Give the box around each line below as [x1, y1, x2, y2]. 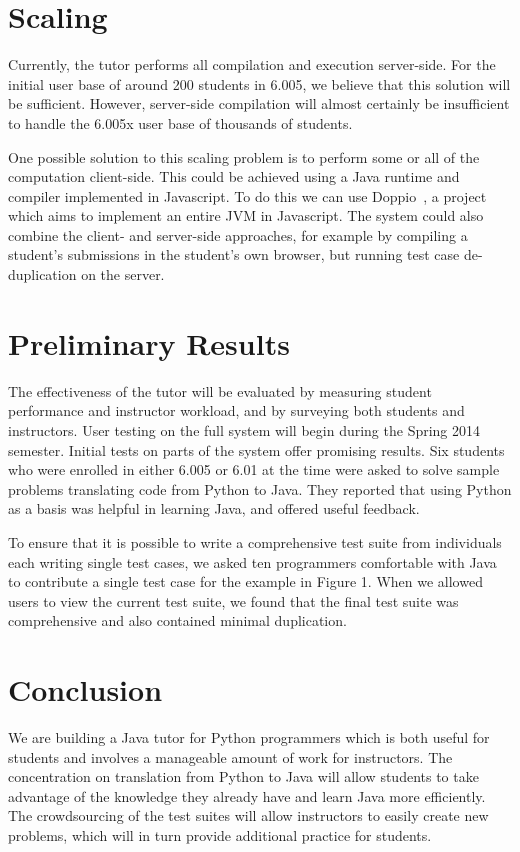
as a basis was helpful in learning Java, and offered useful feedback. [8, 498, 420, 519]
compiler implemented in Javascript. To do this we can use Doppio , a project [8, 185, 487, 206]
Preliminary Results [8, 322, 290, 363]
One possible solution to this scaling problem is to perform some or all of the [8, 146, 480, 167]
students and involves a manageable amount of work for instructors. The [8, 746, 453, 767]
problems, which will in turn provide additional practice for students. [8, 825, 432, 845]
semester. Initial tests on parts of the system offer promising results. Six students [8, 439, 505, 460]
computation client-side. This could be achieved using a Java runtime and [8, 166, 460, 187]
